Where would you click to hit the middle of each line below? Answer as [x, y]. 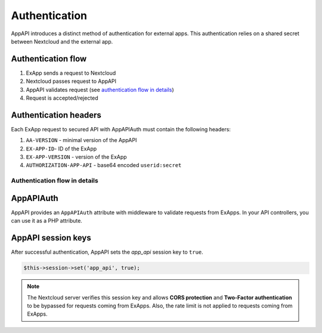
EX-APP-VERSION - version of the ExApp [77, 157]
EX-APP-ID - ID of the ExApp [61, 149]
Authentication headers [56, 115]
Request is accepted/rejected [62, 98]
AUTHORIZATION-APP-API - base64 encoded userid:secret [104, 165]
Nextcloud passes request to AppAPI [71, 81]
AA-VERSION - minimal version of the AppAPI [81, 140]
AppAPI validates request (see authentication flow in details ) [100, 90]
